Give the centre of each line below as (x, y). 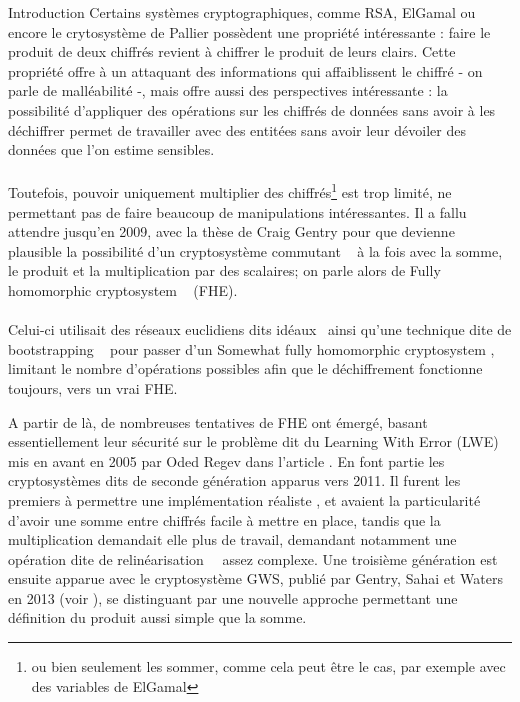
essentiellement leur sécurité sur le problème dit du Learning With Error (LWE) (253, 441)
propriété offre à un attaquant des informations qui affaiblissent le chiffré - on (245, 70)
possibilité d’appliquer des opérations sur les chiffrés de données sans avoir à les (252, 109)
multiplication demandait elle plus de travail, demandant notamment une (232, 539)
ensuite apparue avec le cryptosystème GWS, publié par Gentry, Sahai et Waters (255, 578)
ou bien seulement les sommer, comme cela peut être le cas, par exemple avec (268, 666)
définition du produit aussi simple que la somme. (157, 617)
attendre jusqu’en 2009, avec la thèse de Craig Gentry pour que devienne (231, 231)
